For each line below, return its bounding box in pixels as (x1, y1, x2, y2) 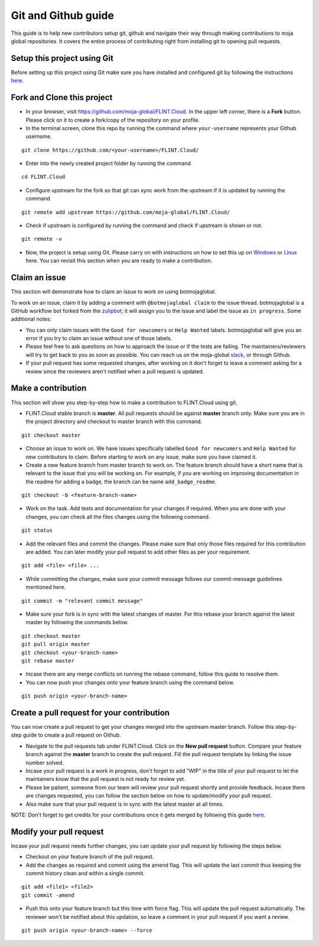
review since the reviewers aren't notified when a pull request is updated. (25, 367, 204, 375)
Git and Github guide (11, 9, 115, 22)
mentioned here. (25, 583, 66, 591)
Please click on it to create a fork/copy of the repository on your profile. (25, 116, 200, 124)
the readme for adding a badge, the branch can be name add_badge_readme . (25, 478, 217, 485)
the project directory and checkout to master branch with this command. (25, 418, 203, 425)
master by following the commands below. (25, 619, 129, 626)
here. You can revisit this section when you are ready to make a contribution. (25, 257, 213, 264)
